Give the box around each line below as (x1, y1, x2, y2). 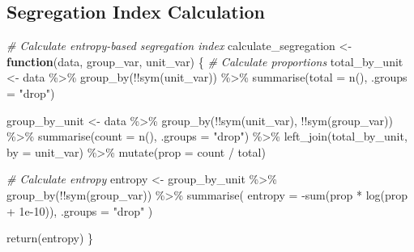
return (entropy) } (6, 229, 94, 246)
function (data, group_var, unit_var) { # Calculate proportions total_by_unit (6, 52, 403, 69)
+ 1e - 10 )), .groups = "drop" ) (6, 202, 153, 219)
